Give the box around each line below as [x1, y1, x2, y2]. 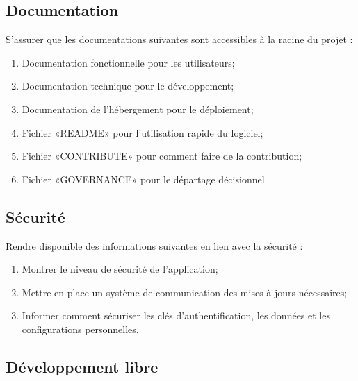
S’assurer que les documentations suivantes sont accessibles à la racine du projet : [6, 32, 353, 46]
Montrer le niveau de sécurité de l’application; [22, 262, 218, 276]
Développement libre [6, 355, 158, 377]
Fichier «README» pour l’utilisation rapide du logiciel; [22, 125, 263, 139]
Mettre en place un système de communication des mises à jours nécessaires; [22, 285, 348, 299]
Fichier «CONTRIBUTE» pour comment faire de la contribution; [22, 149, 302, 163]
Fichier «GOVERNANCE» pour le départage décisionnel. [22, 171, 268, 186]
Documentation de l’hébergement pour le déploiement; [22, 101, 254, 116]
